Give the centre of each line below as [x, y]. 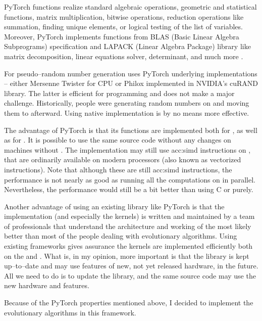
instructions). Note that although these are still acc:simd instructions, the [118, 169]
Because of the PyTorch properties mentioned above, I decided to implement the [129, 303]
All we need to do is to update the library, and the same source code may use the [130, 275]
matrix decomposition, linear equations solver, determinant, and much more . [124, 56]
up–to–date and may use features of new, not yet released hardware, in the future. [131, 266]
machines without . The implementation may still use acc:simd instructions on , [127, 149]
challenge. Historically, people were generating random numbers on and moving [127, 103]
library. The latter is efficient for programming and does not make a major [119, 93]
